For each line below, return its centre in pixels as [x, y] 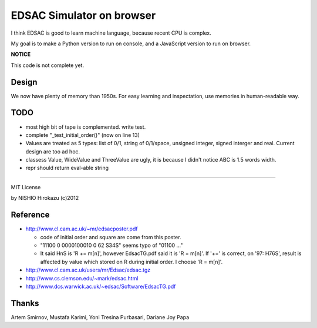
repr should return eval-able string [67, 168]
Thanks [25, 303]
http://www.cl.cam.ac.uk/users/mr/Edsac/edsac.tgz [88, 270]
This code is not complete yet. [48, 65]
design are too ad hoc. [53, 151]
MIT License [26, 187]
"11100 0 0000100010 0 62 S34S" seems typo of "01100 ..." [112, 245]
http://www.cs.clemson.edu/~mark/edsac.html [82, 278]
